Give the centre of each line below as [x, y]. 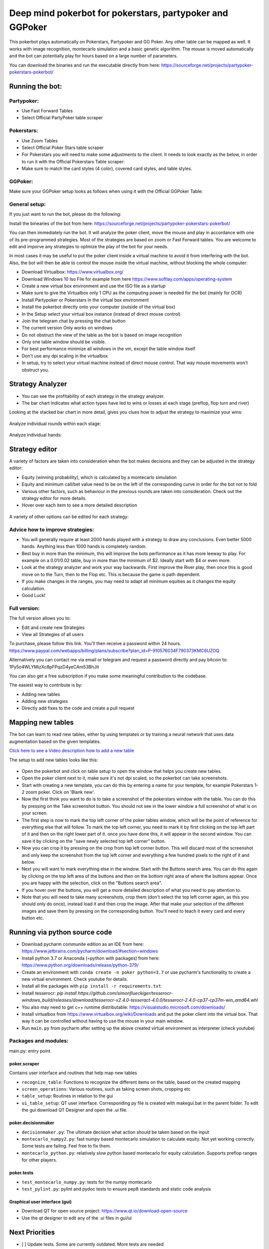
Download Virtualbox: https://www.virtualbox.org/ [73, 272]
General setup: [28, 204]
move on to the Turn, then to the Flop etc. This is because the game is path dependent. [111, 574]
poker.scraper [24, 1064]
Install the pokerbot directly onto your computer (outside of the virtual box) [98, 307]
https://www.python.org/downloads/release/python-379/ [80, 965]
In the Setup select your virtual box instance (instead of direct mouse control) [101, 314]
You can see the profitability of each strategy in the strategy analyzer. [93, 396]
